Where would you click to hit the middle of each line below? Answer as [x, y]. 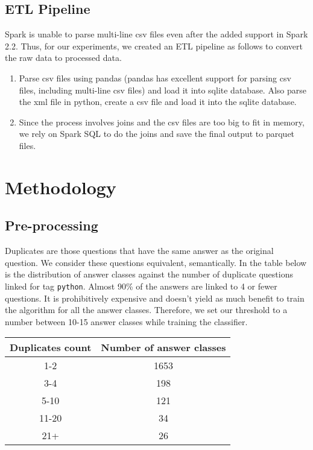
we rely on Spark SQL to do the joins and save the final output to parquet [157, 134]
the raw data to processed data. [63, 58]
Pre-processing [52, 225]
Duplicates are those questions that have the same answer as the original [139, 251]
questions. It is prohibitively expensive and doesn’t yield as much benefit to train [155, 298]
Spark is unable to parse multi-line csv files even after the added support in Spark [156, 34]
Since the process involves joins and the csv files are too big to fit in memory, [162, 122]
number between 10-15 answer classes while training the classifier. [126, 321]
